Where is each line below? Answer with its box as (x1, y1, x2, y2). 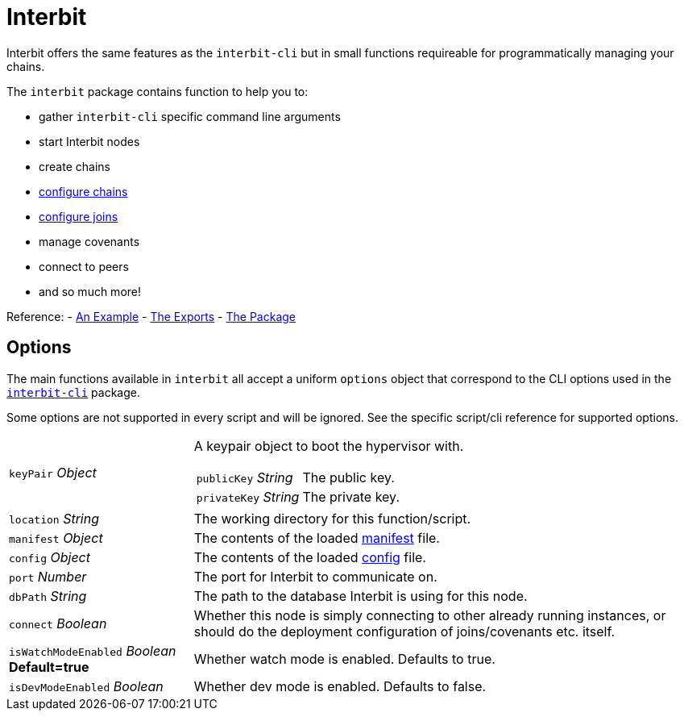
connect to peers (39, 259, 129, 273)
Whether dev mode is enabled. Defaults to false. (193, 677, 487, 694)
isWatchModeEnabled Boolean (9, 642, 176, 659)
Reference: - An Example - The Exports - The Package (6, 309, 296, 323)
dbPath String (9, 587, 87, 604)
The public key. (302, 469, 395, 486)
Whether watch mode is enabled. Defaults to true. (193, 650, 495, 667)
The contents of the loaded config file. (193, 548, 426, 565)
